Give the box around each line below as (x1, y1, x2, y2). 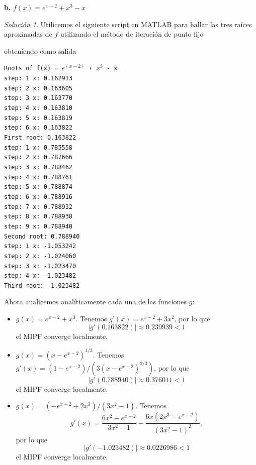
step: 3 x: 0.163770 (4, 94, 73, 102)
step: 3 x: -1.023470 (4, 262, 76, 270)
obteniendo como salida (4, 45, 76, 56)
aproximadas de (4, 29, 52, 39)
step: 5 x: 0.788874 (4, 183, 73, 191)
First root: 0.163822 (4, 134, 76, 141)
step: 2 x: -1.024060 (4, 252, 76, 260)
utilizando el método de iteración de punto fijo (60, 29, 204, 39)
